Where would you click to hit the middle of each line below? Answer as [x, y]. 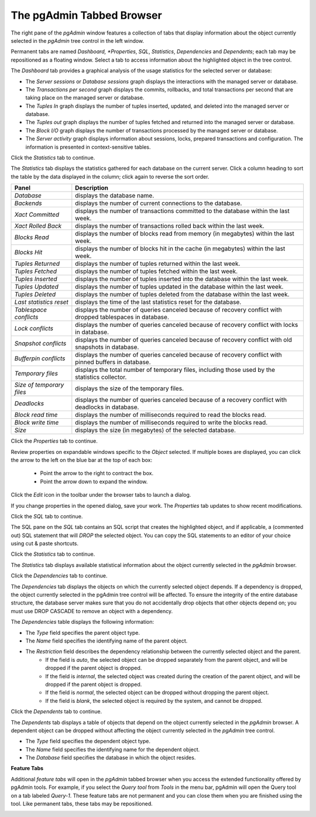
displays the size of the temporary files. [130, 388]
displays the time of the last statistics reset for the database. [158, 302]
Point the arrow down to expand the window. [94, 481]
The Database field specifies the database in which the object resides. [111, 758]
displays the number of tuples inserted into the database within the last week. [182, 279]
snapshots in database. [107, 347]
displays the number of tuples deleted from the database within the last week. [182, 295]
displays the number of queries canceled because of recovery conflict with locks [187, 325]
